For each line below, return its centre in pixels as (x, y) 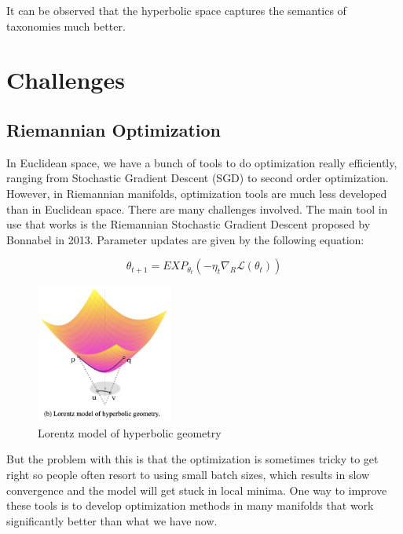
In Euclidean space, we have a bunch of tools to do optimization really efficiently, (202, 162)
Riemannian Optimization (114, 129)
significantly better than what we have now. (112, 520)
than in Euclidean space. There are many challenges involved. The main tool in (197, 208)
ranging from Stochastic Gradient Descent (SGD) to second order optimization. (198, 178)
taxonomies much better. (66, 26)
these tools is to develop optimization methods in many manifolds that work (190, 505)
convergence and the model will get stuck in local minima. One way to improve (197, 490)
